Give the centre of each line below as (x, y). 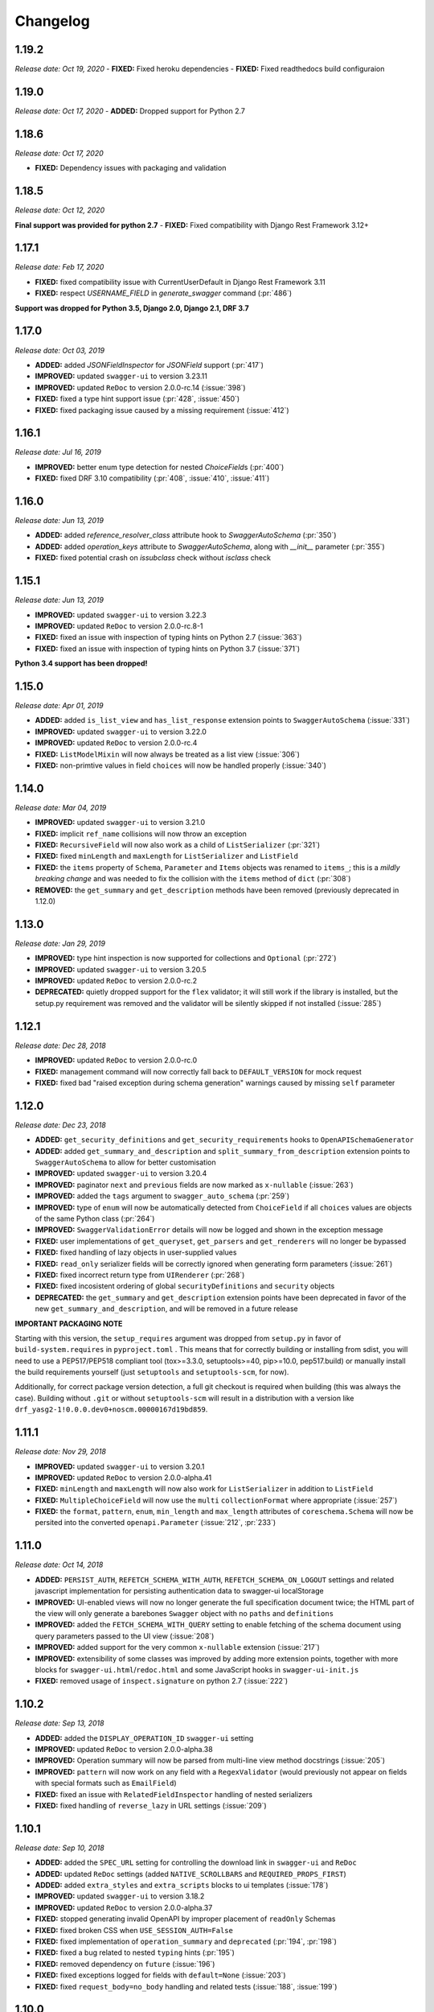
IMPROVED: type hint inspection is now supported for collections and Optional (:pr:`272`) (186, 959)
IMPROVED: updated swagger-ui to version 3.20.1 (120, 1466)
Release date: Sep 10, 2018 (59, 1848)
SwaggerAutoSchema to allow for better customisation (125, 1162)
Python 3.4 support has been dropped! (81, 663)
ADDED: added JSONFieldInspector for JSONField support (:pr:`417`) (149, 365)
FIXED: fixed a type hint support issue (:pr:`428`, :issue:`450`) (137, 399)
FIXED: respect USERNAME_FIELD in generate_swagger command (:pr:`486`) (164, 293)
